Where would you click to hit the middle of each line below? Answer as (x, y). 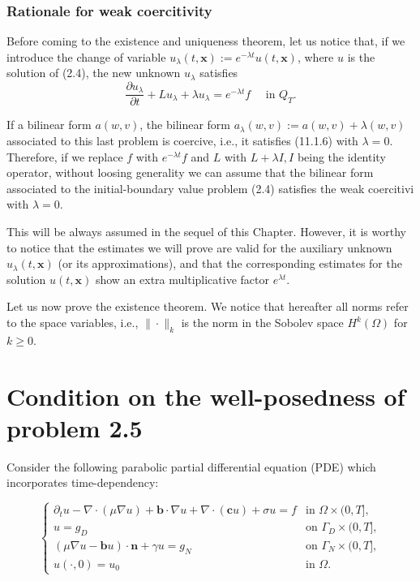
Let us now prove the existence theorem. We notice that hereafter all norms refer (208, 306)
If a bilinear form (49, 125)
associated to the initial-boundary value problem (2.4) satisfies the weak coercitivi (210, 188)
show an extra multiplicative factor (182, 279)
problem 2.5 (75, 427)
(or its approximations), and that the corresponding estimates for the (230, 263)
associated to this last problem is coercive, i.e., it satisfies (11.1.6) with (182, 141)
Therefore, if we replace (65, 156)
